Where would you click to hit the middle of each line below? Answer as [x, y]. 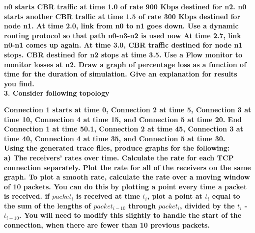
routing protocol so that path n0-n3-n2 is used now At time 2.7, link [123, 35]
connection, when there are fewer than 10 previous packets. [107, 225]
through [142, 205]
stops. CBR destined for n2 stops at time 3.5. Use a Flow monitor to [123, 54]
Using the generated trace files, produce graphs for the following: [117, 148]
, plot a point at [175, 196]
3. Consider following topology [57, 93]
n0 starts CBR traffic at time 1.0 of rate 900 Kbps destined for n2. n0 [125, 6]
